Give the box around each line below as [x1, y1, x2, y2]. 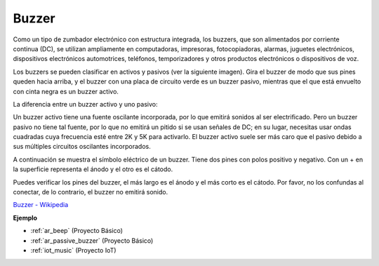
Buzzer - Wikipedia [13, 201, 69, 209]
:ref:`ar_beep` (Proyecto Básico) [30, 227, 123, 235]
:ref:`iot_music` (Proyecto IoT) [30, 246, 117, 254]
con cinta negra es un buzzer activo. [13, 87, 119, 95]
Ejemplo [13, 213, 38, 222]
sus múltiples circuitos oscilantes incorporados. [13, 142, 151, 151]
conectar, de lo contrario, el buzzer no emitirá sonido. [13, 188, 168, 197]
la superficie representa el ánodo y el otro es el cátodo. [13, 165, 173, 173]
